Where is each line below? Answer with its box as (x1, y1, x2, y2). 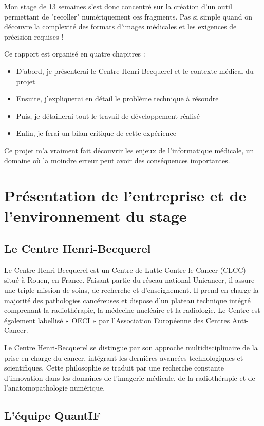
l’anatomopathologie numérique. (4, 382, 105, 393)
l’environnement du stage (4, 205, 187, 226)
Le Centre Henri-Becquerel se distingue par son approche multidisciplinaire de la (4, 342, 258, 353)
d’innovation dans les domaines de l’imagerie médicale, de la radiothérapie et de (4, 372, 255, 383)
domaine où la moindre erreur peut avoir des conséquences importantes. (4, 155, 230, 165)
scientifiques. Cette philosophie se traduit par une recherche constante (4, 362, 224, 373)
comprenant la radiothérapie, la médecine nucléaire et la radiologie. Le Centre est (4, 305, 260, 316)
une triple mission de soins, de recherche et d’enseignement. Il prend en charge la (4, 285, 259, 295)
